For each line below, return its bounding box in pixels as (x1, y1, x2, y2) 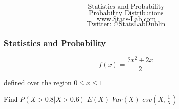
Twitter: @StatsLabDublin (86, 21, 166, 28)
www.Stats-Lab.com (96, 16, 156, 23)
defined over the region (4, 78, 72, 88)
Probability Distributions (89, 10, 163, 16)
